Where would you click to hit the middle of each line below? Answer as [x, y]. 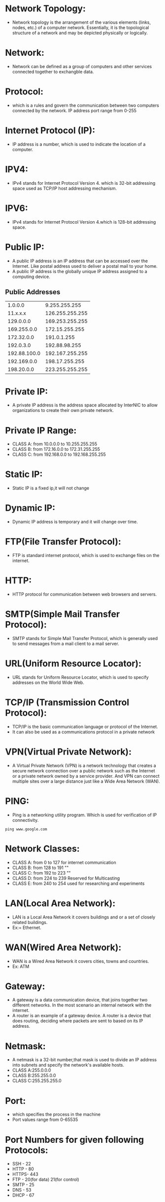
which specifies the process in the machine [56, 1115]
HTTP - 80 [23, 1169]
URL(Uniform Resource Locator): [73, 663]
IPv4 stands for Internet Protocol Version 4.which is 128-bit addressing [84, 222]
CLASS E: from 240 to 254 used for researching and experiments [78, 883]
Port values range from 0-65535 [45, 1120]
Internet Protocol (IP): [50, 130]
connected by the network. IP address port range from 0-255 [74, 110]
